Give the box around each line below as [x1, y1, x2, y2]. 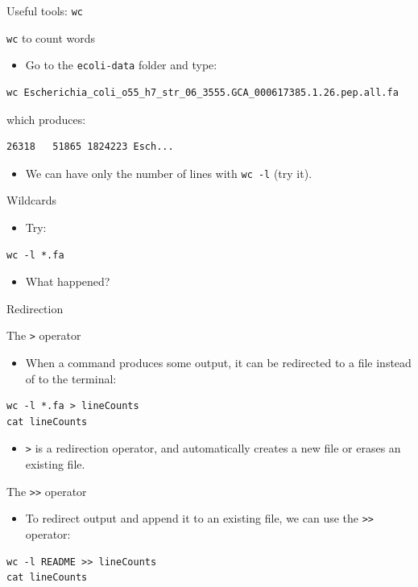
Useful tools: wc [6, 2, 83, 19]
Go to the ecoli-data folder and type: [25, 56, 217, 73]
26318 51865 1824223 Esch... [6, 141, 174, 153]
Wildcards [6, 192, 56, 209]
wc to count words [6, 29, 96, 46]
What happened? [25, 273, 110, 290]
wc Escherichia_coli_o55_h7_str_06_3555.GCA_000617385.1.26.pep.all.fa [6, 86, 399, 98]
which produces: [6, 110, 86, 127]
